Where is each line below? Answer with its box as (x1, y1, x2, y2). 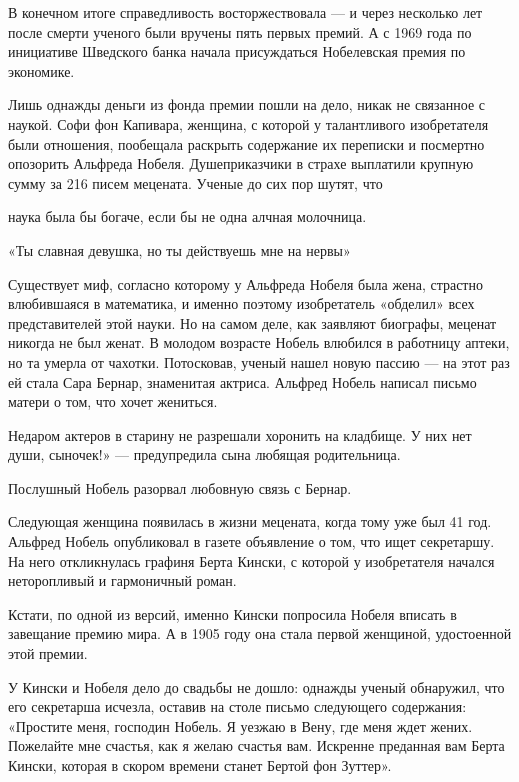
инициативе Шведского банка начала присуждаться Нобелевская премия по (8, 41, 466, 62)
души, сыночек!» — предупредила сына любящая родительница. (8, 444, 401, 465)
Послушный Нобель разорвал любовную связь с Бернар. (8, 477, 352, 498)
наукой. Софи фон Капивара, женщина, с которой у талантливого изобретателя (8, 113, 489, 134)
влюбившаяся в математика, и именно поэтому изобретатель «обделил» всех (8, 293, 475, 314)
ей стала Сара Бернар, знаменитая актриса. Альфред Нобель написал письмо (8, 371, 477, 392)
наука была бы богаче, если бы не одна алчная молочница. (8, 206, 367, 227)
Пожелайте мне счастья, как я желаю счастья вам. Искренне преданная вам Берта (8, 735, 505, 756)
